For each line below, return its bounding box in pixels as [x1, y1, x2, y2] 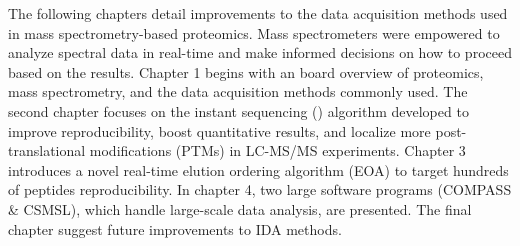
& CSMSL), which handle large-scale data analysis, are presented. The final [8, 198, 472, 219]
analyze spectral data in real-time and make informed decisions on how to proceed [8, 42, 512, 63]
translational [8, 140, 86, 161]
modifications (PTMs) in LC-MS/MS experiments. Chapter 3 [89, 140, 466, 161]
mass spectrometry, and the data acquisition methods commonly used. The [8, 81, 468, 102]
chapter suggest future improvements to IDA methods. [8, 218, 342, 239]
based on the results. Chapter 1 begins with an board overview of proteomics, [8, 61, 484, 82]
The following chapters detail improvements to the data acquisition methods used [8, 3, 508, 23]
